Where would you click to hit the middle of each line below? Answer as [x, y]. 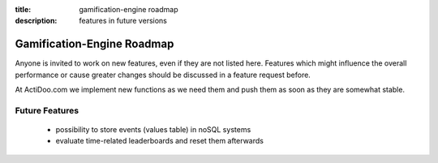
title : [23, 9]
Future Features [47, 110]
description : [36, 21]
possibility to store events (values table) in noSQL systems [153, 130]
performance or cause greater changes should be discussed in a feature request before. [163, 75]
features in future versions [123, 21]
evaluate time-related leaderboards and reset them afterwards [159, 141]
